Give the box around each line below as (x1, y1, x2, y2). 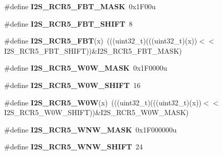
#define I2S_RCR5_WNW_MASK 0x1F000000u (4, 124, 177, 135)
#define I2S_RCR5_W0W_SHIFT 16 (4, 79, 141, 90)
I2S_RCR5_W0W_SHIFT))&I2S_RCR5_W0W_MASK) (4, 107, 189, 118)
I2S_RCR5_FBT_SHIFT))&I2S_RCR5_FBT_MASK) (4, 45, 182, 56)
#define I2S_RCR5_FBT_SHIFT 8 (4, 18, 132, 29)
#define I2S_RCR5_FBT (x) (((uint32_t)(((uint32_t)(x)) (4, 35, 197, 46)
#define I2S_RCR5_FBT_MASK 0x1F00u (4, 1, 156, 11)
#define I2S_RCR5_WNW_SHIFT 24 (4, 141, 143, 152)
